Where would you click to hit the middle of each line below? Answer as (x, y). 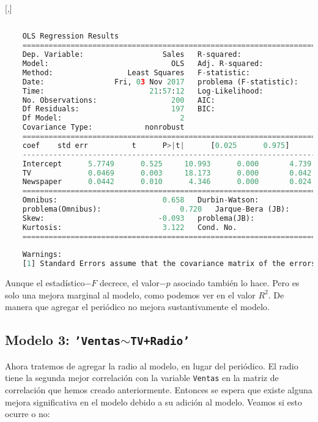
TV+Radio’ (160, 341)
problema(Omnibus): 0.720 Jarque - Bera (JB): (156, 209)
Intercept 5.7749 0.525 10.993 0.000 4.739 (167, 164)
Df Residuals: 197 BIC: (119, 109)
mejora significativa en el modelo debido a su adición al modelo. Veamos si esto (153, 402)
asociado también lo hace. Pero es (236, 283)
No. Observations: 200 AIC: (119, 100)
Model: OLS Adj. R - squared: (143, 64)
